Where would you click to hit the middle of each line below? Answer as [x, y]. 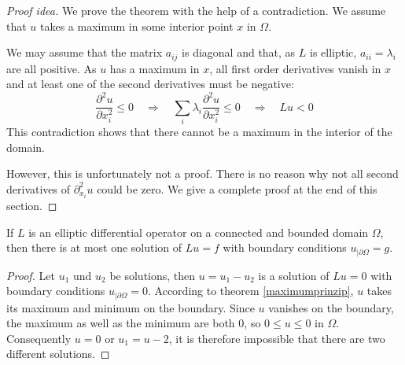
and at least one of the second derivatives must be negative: [150, 84]
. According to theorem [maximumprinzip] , [251, 291]
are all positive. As [52, 68]
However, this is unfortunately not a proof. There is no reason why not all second [202, 173]
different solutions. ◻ [58, 354]
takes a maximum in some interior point [137, 26]
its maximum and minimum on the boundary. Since [131, 307]
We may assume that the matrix [85, 52]
